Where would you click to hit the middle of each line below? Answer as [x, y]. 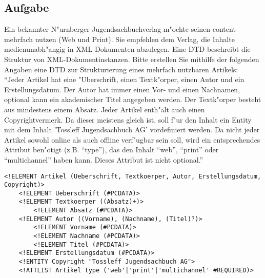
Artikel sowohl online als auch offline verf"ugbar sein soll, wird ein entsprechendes [132, 139]
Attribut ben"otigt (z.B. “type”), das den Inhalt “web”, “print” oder [111, 150]
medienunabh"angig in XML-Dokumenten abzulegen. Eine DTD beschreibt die [127, 49]
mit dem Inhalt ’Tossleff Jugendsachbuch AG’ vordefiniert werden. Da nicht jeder [132, 130]
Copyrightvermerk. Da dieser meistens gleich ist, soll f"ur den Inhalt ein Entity [128, 119]
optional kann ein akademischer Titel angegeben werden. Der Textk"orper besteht [133, 99]
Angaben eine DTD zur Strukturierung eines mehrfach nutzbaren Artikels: [121, 69]
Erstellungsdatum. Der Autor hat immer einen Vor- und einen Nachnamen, [122, 89]
